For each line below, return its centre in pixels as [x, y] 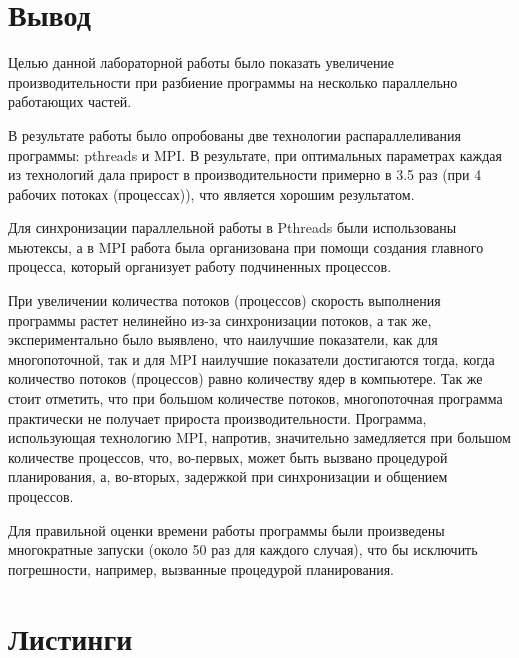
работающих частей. [70, 101]
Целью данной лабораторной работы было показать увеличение [201, 62]
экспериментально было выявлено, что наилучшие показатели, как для [223, 339]
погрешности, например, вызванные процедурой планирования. [201, 568]
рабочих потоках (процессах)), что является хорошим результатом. [211, 193]
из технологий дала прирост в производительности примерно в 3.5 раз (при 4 [245, 174]
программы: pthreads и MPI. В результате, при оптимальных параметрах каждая [255, 154]
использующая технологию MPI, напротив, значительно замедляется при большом [259, 437]
